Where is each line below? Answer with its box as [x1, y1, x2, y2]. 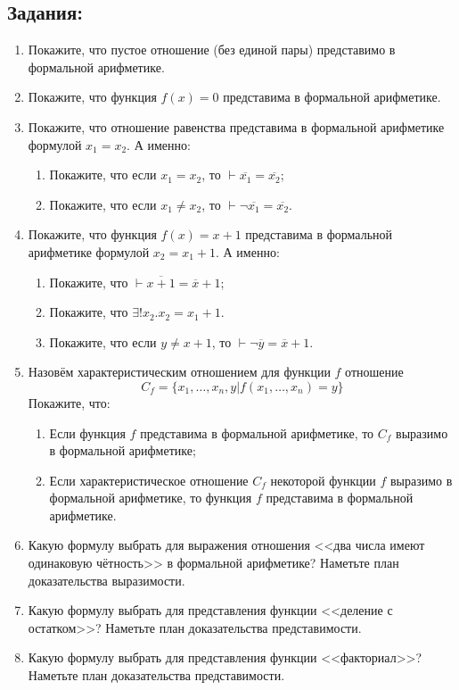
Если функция [49, 423, 126, 442]
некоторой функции [270, 470, 376, 489]
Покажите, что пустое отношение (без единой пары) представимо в [28, 40, 396, 59]
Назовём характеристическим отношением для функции [28, 362, 331, 381]
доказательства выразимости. [28, 570, 185, 589]
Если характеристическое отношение [49, 470, 249, 489]
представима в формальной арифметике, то [140, 423, 374, 442]
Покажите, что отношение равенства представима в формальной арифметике [28, 117, 445, 136]
